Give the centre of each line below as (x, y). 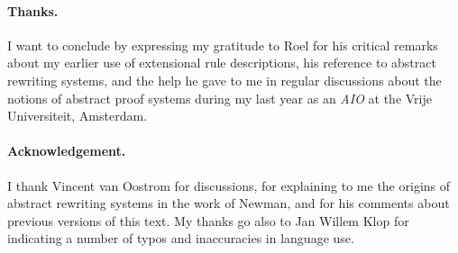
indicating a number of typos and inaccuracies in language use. (181, 238)
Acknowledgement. (67, 151)
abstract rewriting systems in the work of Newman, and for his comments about (229, 203)
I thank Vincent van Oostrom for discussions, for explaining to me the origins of (229, 185)
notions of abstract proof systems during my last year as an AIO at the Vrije (220, 98)
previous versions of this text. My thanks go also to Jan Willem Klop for (208, 220)
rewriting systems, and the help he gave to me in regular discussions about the (224, 80)
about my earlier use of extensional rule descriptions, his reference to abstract (222, 63)
